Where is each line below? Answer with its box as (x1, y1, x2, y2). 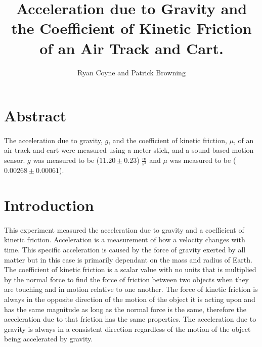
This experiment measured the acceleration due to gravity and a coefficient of (4, 224, 244, 235)
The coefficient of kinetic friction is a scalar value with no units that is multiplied (4, 264, 256, 275)
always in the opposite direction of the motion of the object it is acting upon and (4, 293, 255, 304)
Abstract (4, 105, 67, 126)
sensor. (4, 155, 25, 165)
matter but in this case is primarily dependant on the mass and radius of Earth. (4, 254, 252, 265)
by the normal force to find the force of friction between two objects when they (4, 274, 249, 284)
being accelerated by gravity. (4, 333, 93, 344)
